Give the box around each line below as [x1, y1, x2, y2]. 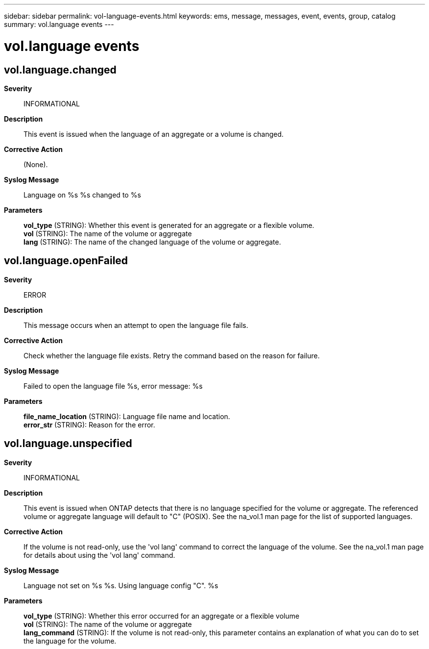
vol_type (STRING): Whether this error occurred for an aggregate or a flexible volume [24, 611, 300, 620]
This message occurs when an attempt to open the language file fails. [24, 321, 248, 329]
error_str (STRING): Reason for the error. [24, 420, 155, 429]
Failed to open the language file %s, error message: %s [24, 381, 203, 390]
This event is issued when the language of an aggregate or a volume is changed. [24, 129, 284, 138]
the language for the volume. [24, 636, 117, 645]
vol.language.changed [4, 63, 117, 76]
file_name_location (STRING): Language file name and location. [24, 412, 230, 421]
